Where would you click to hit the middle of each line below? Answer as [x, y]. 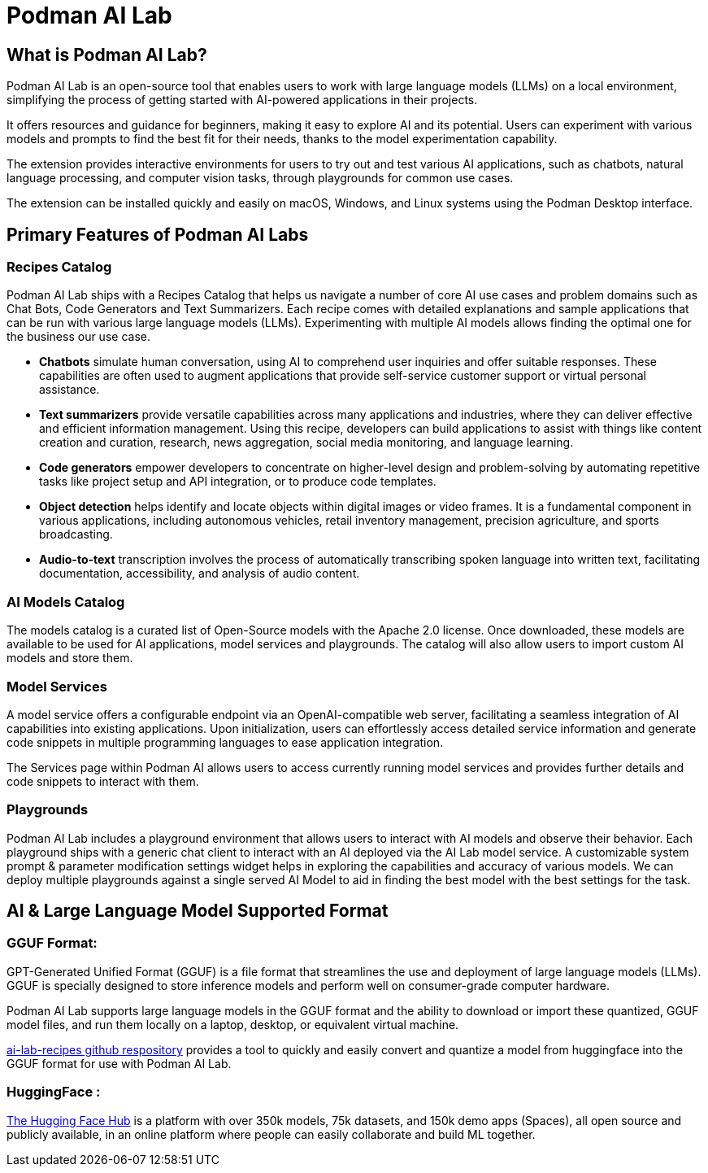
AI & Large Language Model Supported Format [198, 911]
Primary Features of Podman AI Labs [158, 234]
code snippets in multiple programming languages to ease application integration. [225, 742]
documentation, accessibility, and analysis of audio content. [200, 573]
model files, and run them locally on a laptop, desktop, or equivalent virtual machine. [233, 1024]
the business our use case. [78, 337]
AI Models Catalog [66, 602]
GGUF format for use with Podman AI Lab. [119, 1063]
